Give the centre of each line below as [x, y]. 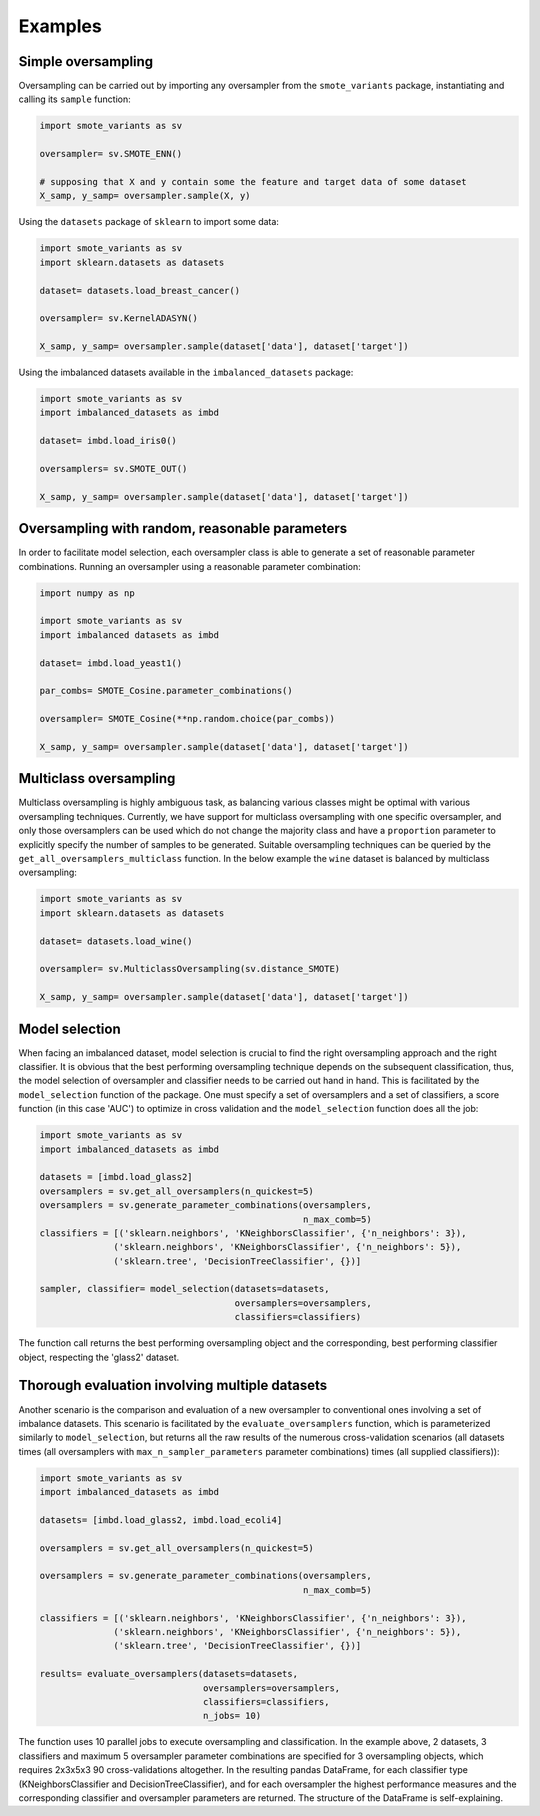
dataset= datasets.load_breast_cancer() [139, 290]
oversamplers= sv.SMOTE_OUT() [113, 469]
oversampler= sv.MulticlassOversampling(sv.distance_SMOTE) [190, 969]
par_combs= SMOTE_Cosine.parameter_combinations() [166, 691]
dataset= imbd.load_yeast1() [111, 663]
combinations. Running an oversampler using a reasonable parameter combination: [190, 566]
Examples [60, 26]
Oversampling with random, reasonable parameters [183, 528]
